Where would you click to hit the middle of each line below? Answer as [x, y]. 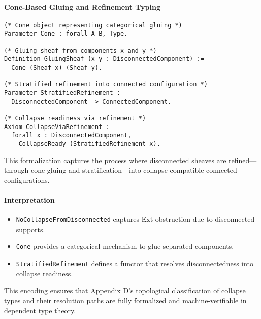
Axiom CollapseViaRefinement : [57, 127]
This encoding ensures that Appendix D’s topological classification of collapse [125, 290]
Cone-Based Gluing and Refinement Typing [82, 6]
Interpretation [29, 200]
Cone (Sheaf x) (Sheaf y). [57, 68]
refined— [243, 160]
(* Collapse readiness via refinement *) [75, 119]
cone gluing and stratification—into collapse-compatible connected [134, 170]
